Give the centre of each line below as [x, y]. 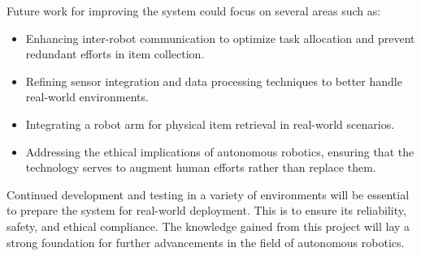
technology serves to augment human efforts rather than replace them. [201, 167]
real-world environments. [87, 97]
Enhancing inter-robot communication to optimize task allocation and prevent [220, 38]
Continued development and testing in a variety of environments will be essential [208, 194]
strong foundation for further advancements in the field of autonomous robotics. [206, 242]
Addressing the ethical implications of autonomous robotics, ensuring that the [220, 151]
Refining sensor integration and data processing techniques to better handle [214, 81]
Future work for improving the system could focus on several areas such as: [194, 11]
